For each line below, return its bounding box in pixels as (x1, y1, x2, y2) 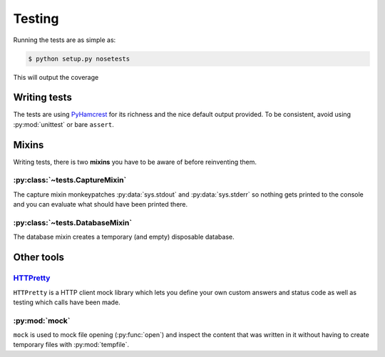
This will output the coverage (13, 73, 99, 81)
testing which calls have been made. (13, 298, 120, 306)
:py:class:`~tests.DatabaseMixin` (13, 218, 132, 228)
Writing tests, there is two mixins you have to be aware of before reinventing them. (13, 157, 257, 166)
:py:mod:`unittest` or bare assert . (13, 120, 114, 128)
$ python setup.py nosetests (28, 54, 130, 63)
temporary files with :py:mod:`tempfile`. (13, 341, 130, 349)
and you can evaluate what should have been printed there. (13, 200, 188, 209)
